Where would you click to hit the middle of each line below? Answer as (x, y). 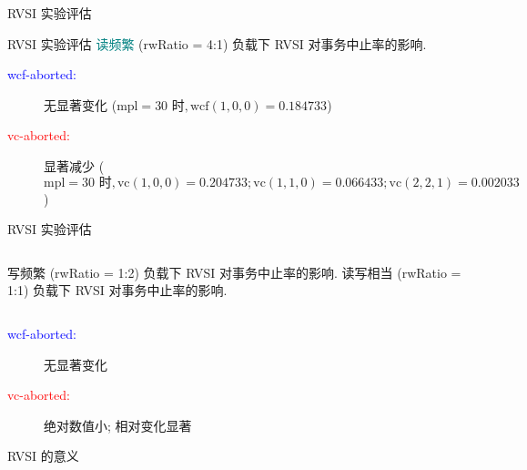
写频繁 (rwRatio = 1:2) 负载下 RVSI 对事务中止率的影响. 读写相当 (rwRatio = (234, 272)
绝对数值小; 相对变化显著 (118, 425)
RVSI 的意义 (43, 456)
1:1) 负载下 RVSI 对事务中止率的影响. (117, 290)
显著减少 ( (74, 165)
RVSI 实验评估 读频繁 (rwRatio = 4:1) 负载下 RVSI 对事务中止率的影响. (217, 43)
